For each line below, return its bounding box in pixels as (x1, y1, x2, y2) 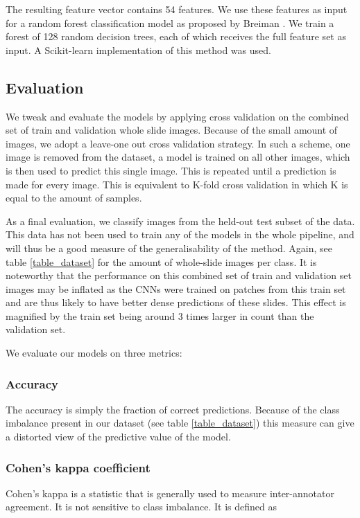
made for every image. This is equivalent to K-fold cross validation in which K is (6, 177, 348, 191)
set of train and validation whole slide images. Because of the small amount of (6, 123, 338, 137)
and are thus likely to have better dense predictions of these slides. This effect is (6, 295, 346, 310)
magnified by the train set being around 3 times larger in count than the (6, 308, 314, 323)
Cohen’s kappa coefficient (6, 458, 151, 476)
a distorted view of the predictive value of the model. (6, 429, 231, 444)
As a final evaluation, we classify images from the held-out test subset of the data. (6, 213, 355, 228)
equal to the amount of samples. (6, 190, 142, 205)
